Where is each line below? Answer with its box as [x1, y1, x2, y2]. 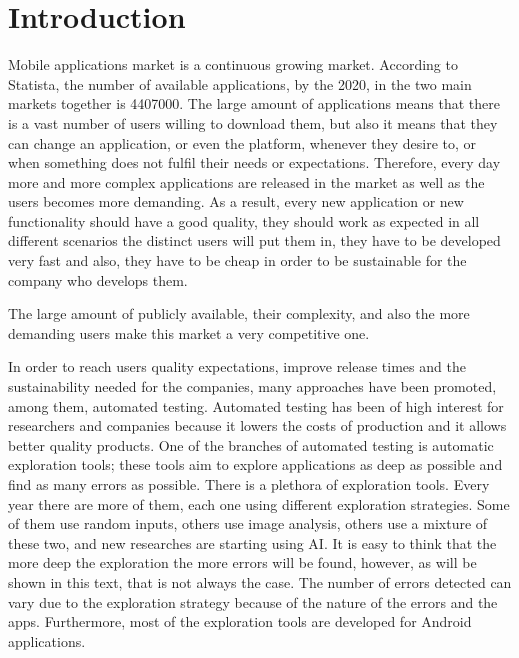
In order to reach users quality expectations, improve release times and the [8, 356, 466, 377]
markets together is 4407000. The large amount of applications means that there [8, 93, 500, 114]
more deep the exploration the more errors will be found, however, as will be [8, 552, 477, 573]
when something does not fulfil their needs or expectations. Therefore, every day [8, 152, 501, 173]
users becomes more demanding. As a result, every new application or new [8, 191, 464, 212]
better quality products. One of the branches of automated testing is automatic [8, 434, 494, 455]
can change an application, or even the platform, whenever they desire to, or [8, 132, 477, 153]
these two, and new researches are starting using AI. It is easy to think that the [8, 532, 497, 553]
